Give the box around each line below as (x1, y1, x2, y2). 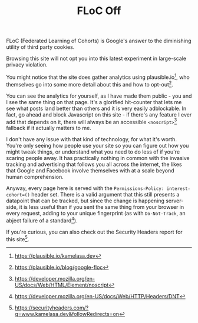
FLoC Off (77, 4, 121, 18)
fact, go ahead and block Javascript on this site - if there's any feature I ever (6, 111, 192, 118)
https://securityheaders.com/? (14, 304, 89, 311)
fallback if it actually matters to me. (6, 125, 91, 132)
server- (166, 197, 184, 204)
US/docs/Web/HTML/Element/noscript (14, 281, 109, 289)
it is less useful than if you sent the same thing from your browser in (19, 204, 184, 211)
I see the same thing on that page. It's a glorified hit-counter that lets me (6, 98, 182, 105)
